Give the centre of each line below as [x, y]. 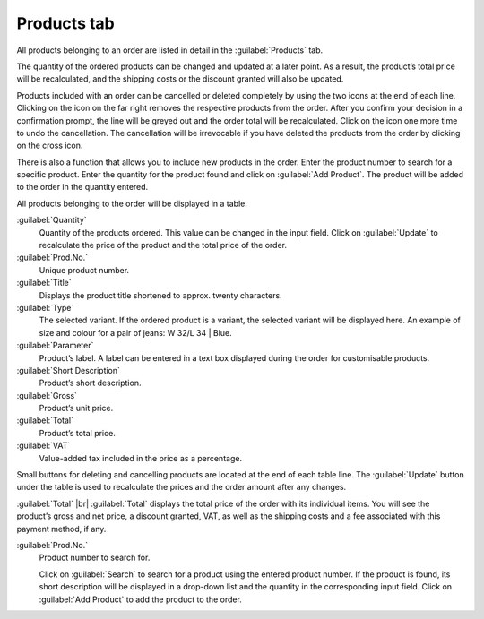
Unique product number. [84, 270]
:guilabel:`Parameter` [55, 346]
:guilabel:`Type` [45, 307]
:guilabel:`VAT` [43, 446]
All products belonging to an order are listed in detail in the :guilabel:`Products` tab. [170, 50]
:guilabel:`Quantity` [52, 220]
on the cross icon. [50, 146]
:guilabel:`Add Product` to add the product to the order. [140, 599]
